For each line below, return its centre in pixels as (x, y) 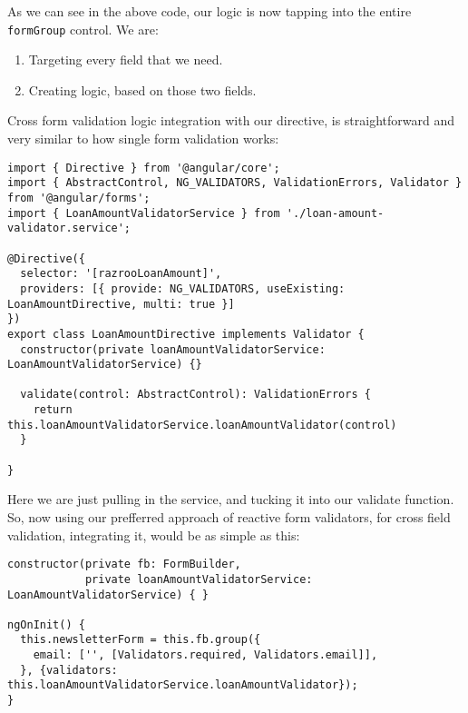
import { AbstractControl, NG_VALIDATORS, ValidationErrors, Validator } (235, 183)
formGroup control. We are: (83, 29)
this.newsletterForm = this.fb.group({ (141, 640)
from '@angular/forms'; (79, 198)
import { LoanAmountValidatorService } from (144, 213)
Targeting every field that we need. (126, 59)
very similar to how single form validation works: (143, 139)
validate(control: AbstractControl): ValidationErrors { (195, 395)
